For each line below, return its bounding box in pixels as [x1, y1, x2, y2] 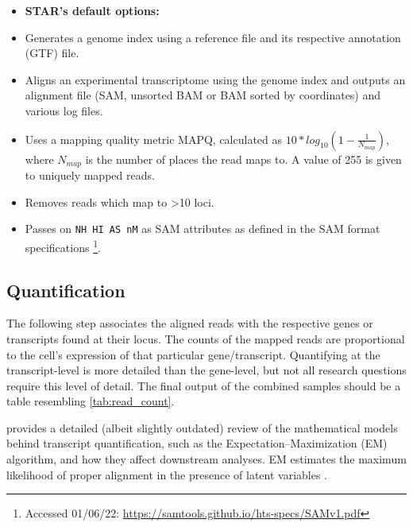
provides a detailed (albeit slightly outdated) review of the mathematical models [6, 419, 398, 436]
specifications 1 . [25, 236, 101, 255]
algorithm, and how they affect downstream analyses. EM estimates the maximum [6, 451, 407, 467]
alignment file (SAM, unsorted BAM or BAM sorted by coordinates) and [25, 87, 381, 103]
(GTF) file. [25, 45, 79, 61]
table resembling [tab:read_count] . [6, 393, 175, 409]
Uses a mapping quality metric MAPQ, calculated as [25, 130, 283, 147]
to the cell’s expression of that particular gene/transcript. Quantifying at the [6, 346, 380, 362]
